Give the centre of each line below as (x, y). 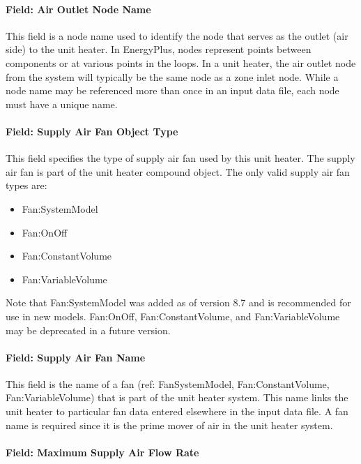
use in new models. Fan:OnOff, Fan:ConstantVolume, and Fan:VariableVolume (173, 316)
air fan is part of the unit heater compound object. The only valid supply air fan (178, 171)
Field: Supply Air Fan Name (76, 357)
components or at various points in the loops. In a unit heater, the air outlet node (181, 62)
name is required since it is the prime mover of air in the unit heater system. (169, 425)
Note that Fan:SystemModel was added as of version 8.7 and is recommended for (178, 302)
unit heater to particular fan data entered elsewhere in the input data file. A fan (177, 411)
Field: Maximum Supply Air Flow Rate (102, 452)
